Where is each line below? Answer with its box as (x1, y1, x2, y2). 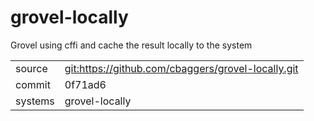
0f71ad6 (64, 77, 107, 91)
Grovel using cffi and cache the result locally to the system (10, 39, 253, 51)
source (15, 61, 48, 75)
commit (15, 77, 51, 91)
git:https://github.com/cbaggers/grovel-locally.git (64, 61, 299, 75)
